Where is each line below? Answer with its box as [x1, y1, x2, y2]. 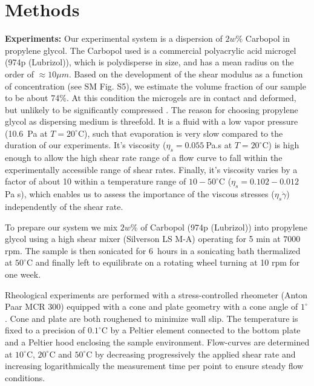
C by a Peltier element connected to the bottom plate [101, 324, 301, 336]
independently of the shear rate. [5, 200, 123, 213]
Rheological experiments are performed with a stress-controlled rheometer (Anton [5, 288, 308, 301]
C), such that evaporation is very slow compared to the [77, 126, 283, 139]
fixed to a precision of [5, 324, 85, 336]
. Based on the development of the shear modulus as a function [68, 67, 303, 80]
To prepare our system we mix [5, 220, 118, 233]
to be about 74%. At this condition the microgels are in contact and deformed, [5, 91, 296, 104]
